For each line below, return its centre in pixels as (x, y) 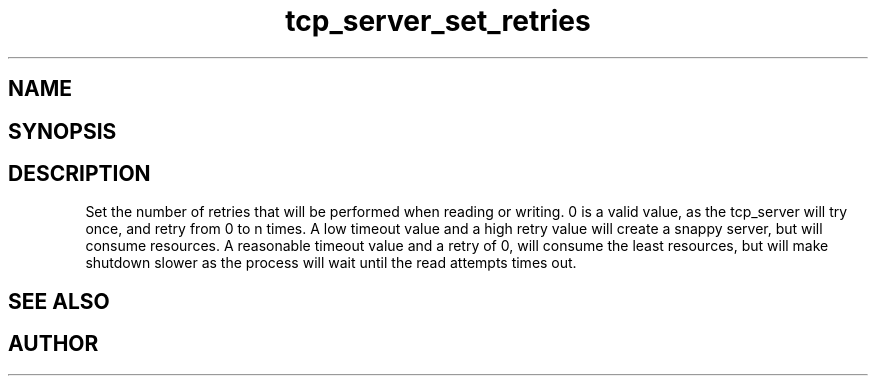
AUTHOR (53, 344)
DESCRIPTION (79, 174)
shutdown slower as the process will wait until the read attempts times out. (331, 263)
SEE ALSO (59, 301)
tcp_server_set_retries (438, 21)
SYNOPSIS (62, 131)
